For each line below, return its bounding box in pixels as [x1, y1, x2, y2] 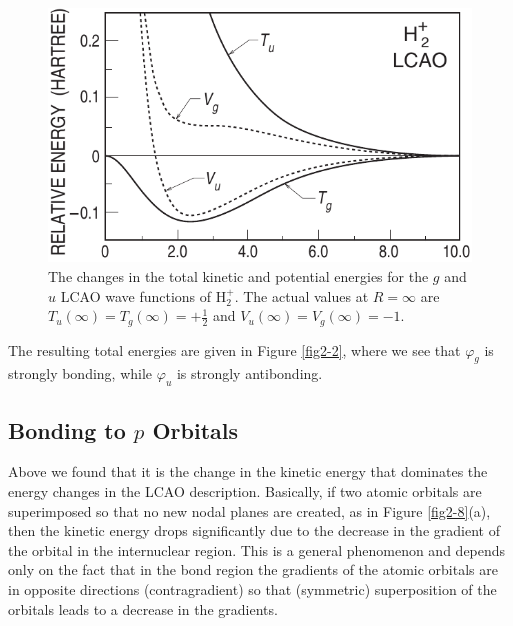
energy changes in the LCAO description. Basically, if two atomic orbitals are [8, 481, 482, 502]
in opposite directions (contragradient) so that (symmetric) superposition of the [8, 578, 497, 599]
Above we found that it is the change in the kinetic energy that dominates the [8, 461, 488, 482]
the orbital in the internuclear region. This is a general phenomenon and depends [8, 539, 506, 560]
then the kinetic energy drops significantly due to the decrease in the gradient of [8, 520, 500, 541]
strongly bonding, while [8, 363, 153, 384]
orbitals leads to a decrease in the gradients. [8, 598, 278, 619]
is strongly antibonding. [176, 363, 323, 384]
